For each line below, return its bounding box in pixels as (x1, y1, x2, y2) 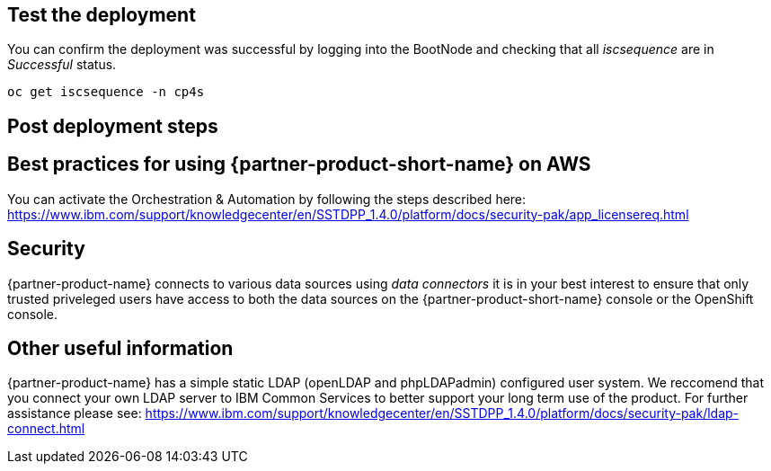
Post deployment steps (7, 114, 218, 138)
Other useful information (7, 336, 234, 360)
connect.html (7, 421, 85, 437)
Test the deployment (7, 4, 196, 26)
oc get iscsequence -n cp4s (7, 84, 205, 100)
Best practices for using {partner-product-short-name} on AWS (7, 153, 591, 176)
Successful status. (7, 57, 117, 73)
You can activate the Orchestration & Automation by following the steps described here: (7, 191, 527, 207)
